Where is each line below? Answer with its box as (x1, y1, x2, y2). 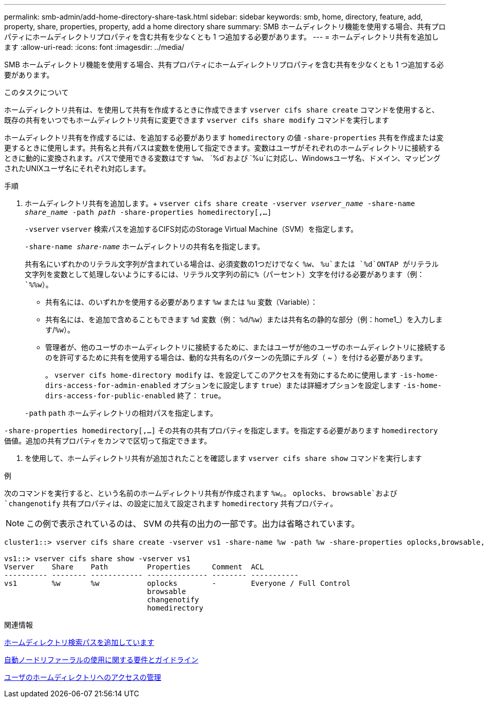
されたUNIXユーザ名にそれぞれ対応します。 (4, 164, 151, 173)
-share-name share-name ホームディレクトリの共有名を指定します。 (25, 242, 265, 251)
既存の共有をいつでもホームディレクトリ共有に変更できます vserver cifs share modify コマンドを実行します (4, 116, 389, 124)
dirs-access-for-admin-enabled (45, 381, 171, 390)
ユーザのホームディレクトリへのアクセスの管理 (4, 673, 161, 681)
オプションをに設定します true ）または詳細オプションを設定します (173, 381, 401, 390)
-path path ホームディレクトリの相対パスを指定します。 (25, 409, 217, 417)
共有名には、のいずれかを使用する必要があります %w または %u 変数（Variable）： (45, 298, 318, 306)
